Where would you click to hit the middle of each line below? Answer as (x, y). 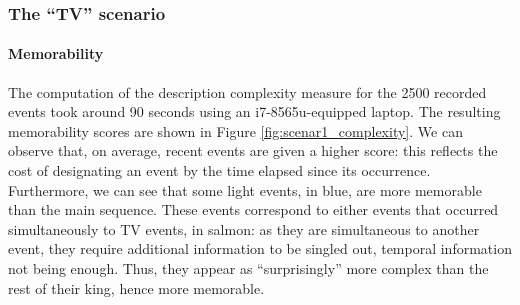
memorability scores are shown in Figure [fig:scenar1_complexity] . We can (235, 130)
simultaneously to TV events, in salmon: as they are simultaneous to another (244, 228)
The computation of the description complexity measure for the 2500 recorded (247, 91)
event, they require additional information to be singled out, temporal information (260, 248)
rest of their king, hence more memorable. (136, 287)
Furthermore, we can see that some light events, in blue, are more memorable (245, 189)
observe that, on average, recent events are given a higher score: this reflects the (253, 150)
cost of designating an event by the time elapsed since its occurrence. (219, 170)
